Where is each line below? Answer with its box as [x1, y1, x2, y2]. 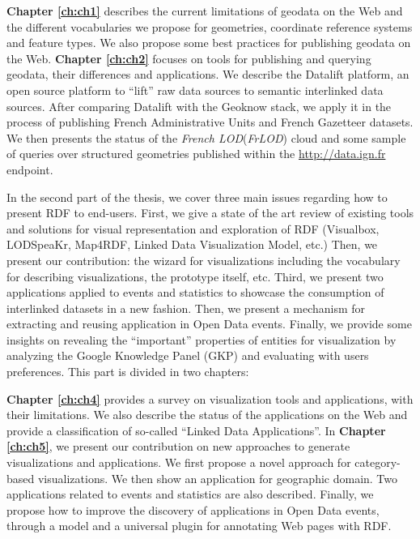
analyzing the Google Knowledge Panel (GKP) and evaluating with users [6, 347, 369, 364]
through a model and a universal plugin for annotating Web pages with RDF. [6, 517, 392, 534]
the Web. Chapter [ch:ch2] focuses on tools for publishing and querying [6, 49, 371, 66]
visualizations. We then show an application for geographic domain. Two [37, 469, 398, 486]
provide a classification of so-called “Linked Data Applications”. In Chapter [6, 421, 386, 438]
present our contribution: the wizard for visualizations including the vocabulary [6, 251, 401, 268]
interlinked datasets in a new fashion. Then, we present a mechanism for [6, 299, 366, 316]
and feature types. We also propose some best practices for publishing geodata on [6, 34, 411, 51]
